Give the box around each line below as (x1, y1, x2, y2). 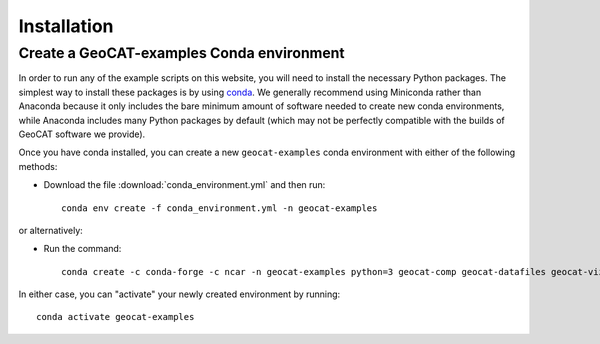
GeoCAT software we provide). (18, 128, 146, 140)
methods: (18, 160, 58, 172)
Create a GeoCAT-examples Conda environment (18, 44, 345, 62)
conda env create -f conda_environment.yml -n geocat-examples (61, 202, 378, 214)
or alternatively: (18, 224, 84, 236)
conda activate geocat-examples (36, 311, 195, 323)
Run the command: (43, 243, 122, 255)
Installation (18, 15, 114, 37)
